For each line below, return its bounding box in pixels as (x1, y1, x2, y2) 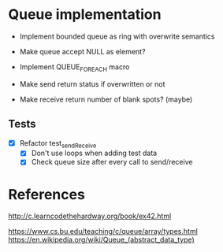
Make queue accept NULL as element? (19, 46, 146, 56)
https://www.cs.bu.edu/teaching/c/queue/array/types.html (8, 227, 199, 236)
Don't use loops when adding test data (31, 148, 158, 158)
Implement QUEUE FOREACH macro (19, 61, 130, 73)
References (8, 185, 85, 203)
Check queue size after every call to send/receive (31, 157, 193, 167)
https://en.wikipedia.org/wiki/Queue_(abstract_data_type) (8, 235, 195, 245)
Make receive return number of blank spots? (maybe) (19, 94, 193, 104)
